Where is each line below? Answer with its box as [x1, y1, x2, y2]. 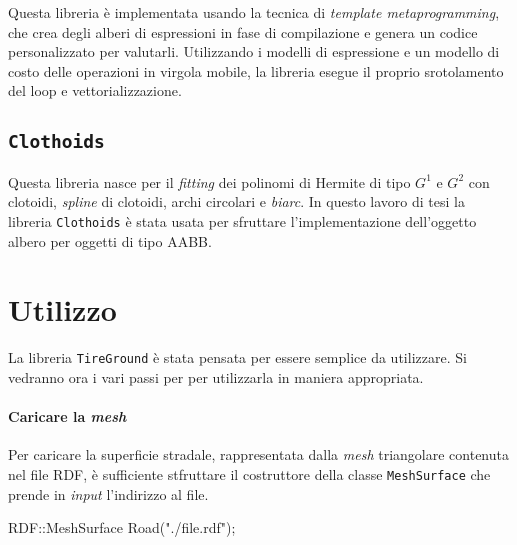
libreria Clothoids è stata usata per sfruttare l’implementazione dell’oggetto [8, 210, 477, 231]
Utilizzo [8, 289, 117, 330]
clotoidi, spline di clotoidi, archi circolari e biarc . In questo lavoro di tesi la [8, 191, 465, 212]
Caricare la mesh [8, 406, 127, 427]
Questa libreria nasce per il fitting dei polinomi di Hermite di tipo [8, 171, 411, 192]
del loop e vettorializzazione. [8, 80, 182, 101]
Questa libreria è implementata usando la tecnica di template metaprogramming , [8, 2, 500, 22]
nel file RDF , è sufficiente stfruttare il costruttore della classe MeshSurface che [8, 463, 491, 484]
